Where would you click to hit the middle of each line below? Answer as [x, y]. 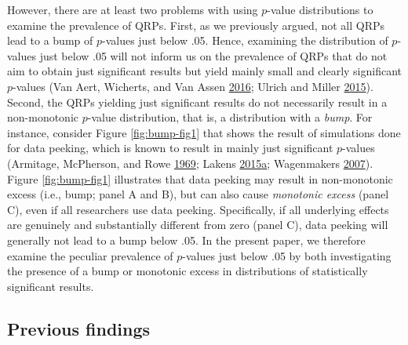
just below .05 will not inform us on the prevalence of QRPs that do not [213, 55]
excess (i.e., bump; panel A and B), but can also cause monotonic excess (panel [198, 194]
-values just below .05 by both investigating [287, 255]
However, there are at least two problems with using [133, 9]
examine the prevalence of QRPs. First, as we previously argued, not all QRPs [196, 25]
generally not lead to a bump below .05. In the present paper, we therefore [186, 240]
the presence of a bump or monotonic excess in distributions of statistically [188, 271]
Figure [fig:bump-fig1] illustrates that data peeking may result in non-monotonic [200, 178]
